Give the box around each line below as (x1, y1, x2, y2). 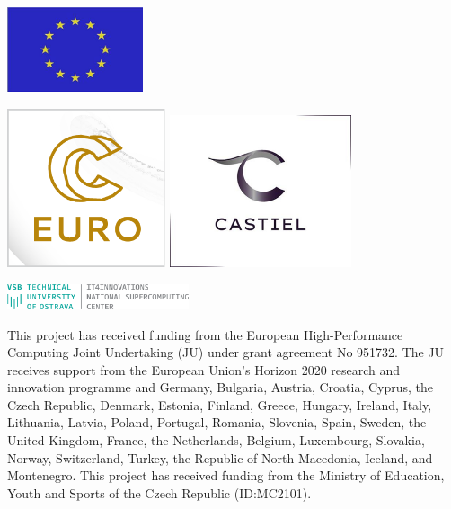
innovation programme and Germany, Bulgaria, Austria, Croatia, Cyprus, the (7, 378, 434, 397)
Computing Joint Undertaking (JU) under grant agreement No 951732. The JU (7, 343, 445, 362)
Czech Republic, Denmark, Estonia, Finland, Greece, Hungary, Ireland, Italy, (7, 395, 432, 414)
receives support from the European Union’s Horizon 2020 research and (7, 360, 401, 379)
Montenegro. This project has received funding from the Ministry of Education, (7, 466, 445, 485)
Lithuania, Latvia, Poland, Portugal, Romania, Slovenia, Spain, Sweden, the (7, 413, 427, 432)
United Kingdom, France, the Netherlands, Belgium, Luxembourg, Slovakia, (7, 431, 425, 450)
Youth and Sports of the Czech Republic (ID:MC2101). (7, 483, 312, 502)
